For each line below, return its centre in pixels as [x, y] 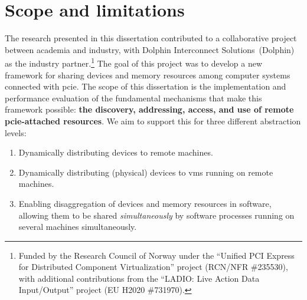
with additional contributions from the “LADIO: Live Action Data [139, 278]
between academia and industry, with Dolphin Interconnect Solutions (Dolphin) [150, 49]
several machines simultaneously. [78, 227]
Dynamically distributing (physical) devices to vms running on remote [146, 172]
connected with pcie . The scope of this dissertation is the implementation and [146, 86]
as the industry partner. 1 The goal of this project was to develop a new [134, 62]
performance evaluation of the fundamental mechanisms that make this [133, 98]
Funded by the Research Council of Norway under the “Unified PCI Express [156, 255]
